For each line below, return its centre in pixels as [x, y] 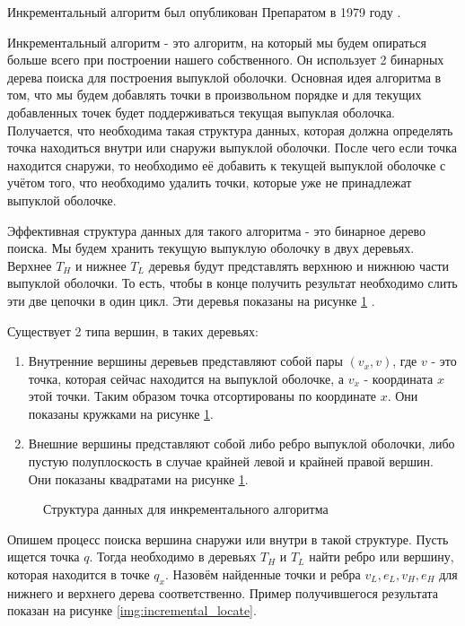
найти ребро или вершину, [382, 556]
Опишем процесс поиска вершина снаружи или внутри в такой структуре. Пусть [228, 539]
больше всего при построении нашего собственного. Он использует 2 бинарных [226, 60]
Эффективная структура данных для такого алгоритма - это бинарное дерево [216, 230]
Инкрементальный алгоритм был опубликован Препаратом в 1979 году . [204, 12]
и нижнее [101, 265]
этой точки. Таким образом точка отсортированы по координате [202, 396]
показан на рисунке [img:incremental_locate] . [132, 610]
